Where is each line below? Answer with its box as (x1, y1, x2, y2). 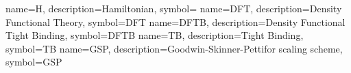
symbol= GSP (5, 55, 62, 69)
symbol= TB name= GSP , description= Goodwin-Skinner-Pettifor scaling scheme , (5, 41, 343, 55)
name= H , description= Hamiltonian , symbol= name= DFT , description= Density (5, 1, 342, 15)
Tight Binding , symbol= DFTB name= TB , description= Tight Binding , (5, 28, 304, 42)
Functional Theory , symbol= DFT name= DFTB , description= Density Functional (5, 14, 346, 29)
